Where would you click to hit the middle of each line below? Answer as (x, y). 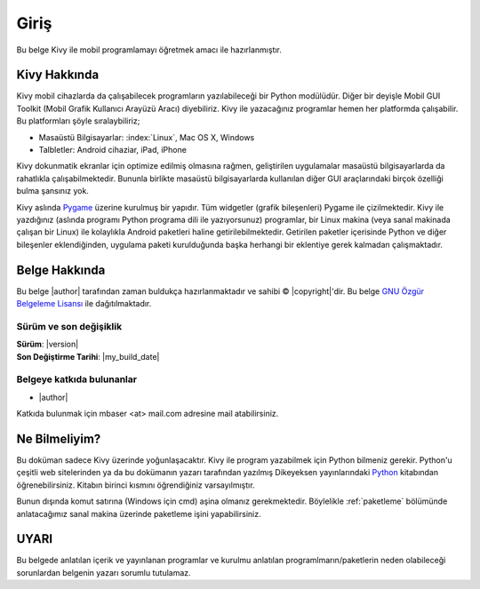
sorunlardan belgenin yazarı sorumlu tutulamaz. (104, 572)
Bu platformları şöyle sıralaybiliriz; (78, 121)
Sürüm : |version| (48, 344)
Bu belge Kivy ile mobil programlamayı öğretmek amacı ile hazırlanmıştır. (149, 50)
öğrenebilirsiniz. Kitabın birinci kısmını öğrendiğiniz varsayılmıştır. (136, 485)
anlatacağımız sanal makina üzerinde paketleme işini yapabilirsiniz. (139, 513)
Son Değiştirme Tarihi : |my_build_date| (88, 356)
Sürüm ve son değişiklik (69, 326)
